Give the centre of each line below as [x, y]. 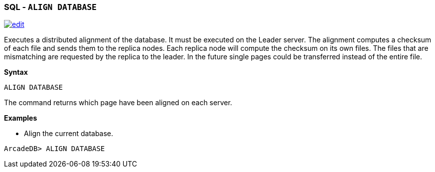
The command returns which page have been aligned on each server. [118, 103]
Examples [21, 118]
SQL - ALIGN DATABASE [50, 7]
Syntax [16, 72]
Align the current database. [69, 134]
